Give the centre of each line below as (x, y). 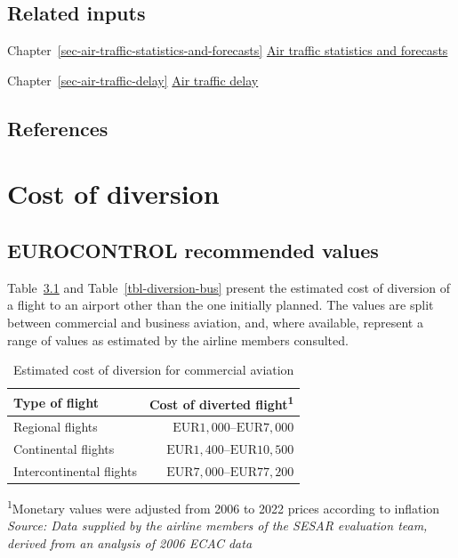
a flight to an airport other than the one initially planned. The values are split (221, 305)
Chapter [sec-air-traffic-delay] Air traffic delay (133, 80)
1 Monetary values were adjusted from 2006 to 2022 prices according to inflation (224, 507)
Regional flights (56, 427)
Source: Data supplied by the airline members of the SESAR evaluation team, (217, 526)
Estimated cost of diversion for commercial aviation (153, 370)
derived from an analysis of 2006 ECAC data (130, 542)
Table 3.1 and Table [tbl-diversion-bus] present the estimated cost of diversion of (229, 287)
